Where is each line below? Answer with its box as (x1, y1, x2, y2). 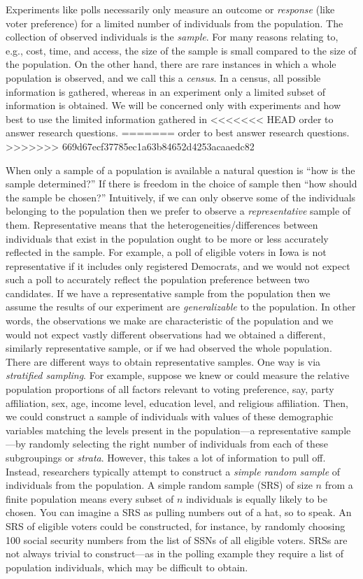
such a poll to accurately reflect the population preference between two (6, 272, 310, 287)
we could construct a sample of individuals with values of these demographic (6, 409, 334, 424)
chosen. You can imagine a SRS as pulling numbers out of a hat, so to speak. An (6, 505, 352, 520)
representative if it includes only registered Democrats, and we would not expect (6, 258, 350, 273)
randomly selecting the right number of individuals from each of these (29, 436, 328, 451)
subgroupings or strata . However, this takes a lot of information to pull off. (6, 450, 326, 464)
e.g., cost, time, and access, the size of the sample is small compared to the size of (6, 43, 357, 57)
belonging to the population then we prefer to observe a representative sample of (6, 203, 351, 218)
